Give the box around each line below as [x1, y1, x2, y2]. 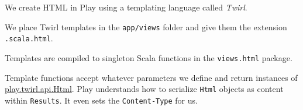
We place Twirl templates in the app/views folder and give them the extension [5, 20, 287, 33]
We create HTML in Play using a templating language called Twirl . [5, 1, 247, 13]
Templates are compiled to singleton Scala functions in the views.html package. [5, 51, 292, 63]
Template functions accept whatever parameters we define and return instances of [5, 71, 298, 83]
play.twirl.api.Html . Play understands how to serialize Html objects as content [5, 83, 284, 95]
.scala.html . [5, 32, 53, 44]
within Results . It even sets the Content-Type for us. [5, 94, 198, 106]
